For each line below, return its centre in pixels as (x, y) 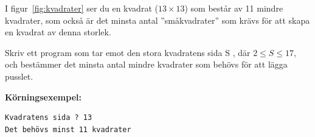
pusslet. (19, 76)
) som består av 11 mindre (234, 8)
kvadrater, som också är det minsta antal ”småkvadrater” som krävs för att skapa (157, 20)
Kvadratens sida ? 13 (49, 118)
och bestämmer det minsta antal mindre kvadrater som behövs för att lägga (146, 64)
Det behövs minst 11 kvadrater (68, 129)
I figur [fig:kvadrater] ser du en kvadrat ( (81, 8)
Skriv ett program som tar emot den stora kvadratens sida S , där (128, 52)
